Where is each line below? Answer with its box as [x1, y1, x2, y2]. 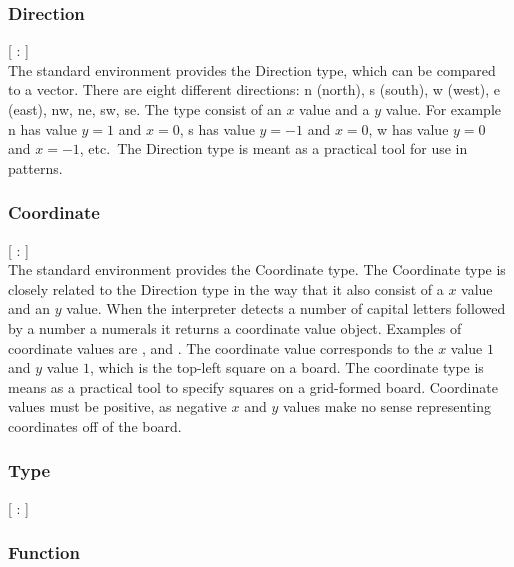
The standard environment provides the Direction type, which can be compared [8, 59, 496, 80]
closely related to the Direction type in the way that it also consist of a [8, 278, 444, 299]
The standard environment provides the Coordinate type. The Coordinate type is [8, 259, 506, 280]
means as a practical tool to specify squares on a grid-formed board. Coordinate [8, 376, 498, 397]
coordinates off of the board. [8, 415, 182, 436]
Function [8, 540, 80, 565]
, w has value [368, 118, 449, 139]
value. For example [385, 99, 502, 119]
